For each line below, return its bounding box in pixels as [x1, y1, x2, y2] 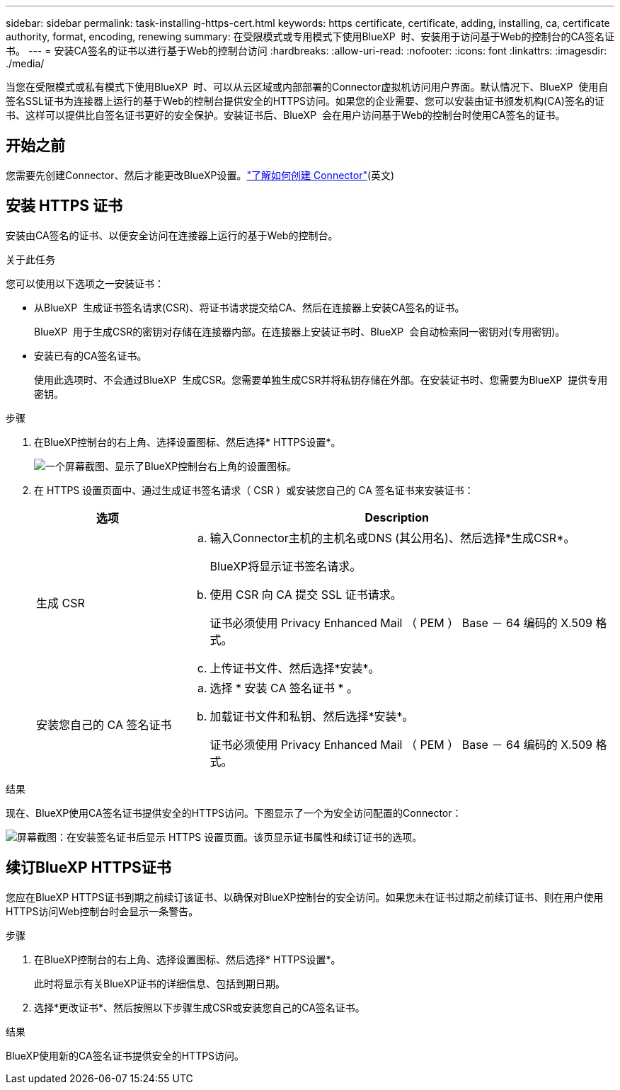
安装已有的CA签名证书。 [34, 349, 147, 362]
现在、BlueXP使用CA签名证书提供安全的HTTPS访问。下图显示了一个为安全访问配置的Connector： [6, 806, 462, 819]
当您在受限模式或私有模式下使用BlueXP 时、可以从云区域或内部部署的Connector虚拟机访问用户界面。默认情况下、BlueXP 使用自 [6, 81, 609, 93]
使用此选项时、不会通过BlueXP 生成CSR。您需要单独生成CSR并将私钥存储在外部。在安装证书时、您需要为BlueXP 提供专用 [34, 373, 608, 386]
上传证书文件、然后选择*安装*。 [209, 660, 380, 675]
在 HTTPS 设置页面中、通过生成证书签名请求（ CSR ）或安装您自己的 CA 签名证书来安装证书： [34, 483, 474, 496]
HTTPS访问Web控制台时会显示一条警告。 [6, 905, 199, 917]
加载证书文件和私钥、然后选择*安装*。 [209, 708, 414, 723]
